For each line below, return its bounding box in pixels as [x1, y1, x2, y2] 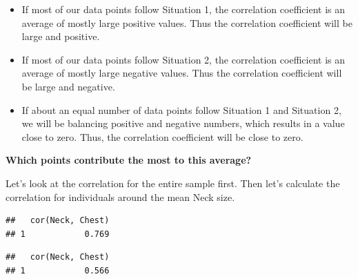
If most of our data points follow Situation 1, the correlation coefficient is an [21, 2, 345, 16]
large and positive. [21, 29, 100, 44]
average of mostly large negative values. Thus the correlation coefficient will [21, 66, 342, 80]
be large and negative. [21, 79, 115, 93]
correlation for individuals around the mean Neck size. [6, 189, 235, 204]
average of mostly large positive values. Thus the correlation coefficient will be [21, 15, 352, 30]
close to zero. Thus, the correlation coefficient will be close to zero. [21, 129, 304, 144]
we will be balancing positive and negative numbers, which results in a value [21, 116, 345, 131]
